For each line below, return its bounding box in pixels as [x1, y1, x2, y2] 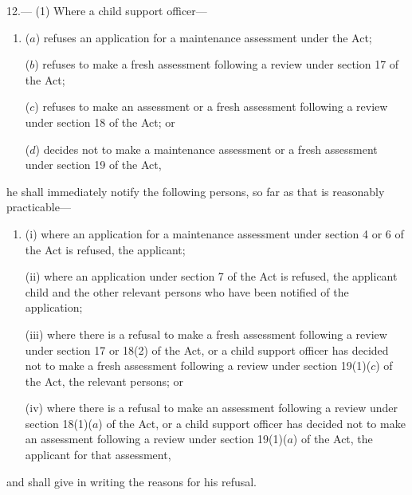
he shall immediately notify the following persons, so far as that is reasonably [6, 183, 385, 199]
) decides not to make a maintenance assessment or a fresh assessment [35, 140, 378, 157]
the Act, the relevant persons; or [25, 372, 183, 389]
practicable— [6, 198, 71, 215]
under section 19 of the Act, [25, 156, 162, 173]
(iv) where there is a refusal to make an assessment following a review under [25, 399, 398, 416]
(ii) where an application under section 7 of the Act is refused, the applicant [25, 268, 398, 285]
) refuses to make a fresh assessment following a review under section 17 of [34, 56, 399, 73]
